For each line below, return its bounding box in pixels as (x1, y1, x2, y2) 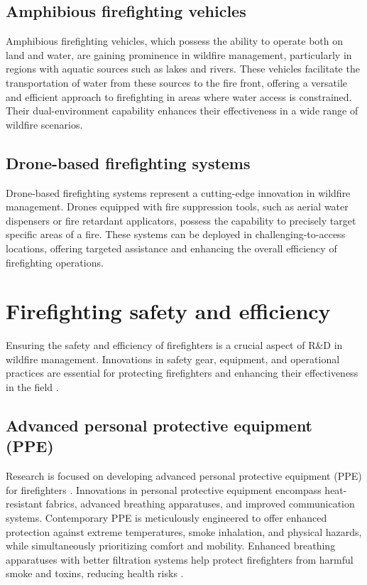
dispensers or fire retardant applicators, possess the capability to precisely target (6, 213, 356, 227)
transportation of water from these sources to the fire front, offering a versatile (6, 75, 347, 90)
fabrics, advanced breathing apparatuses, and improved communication (45, 496, 355, 511)
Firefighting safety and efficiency (6, 296, 331, 326)
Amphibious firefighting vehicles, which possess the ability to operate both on (6, 33, 344, 48)
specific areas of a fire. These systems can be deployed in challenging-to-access (6, 227, 346, 242)
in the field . (6, 380, 59, 395)
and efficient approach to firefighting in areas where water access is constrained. (6, 89, 352, 104)
